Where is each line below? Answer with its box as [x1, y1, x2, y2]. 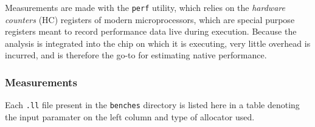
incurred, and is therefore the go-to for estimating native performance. [5, 49, 267, 61]
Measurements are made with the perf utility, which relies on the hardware [5, 1, 285, 13]
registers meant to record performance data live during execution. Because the [5, 25, 297, 38]
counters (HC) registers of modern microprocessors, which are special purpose [5, 13, 295, 26]
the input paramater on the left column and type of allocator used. [5, 110, 255, 123]
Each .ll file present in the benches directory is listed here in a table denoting [5, 98, 300, 111]
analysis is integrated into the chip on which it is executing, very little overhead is [5, 36, 311, 49]
